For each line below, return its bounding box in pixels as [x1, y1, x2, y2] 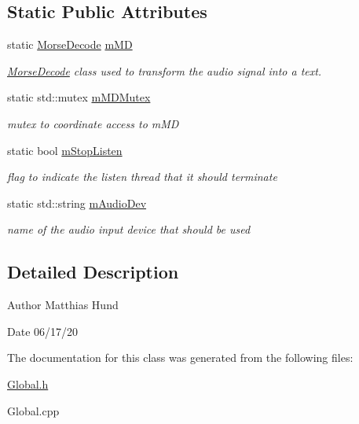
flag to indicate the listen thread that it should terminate [7, 168, 277, 185]
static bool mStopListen [7, 142, 123, 158]
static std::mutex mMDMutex [7, 89, 151, 105]
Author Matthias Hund [7, 297, 119, 313]
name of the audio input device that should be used [7, 221, 251, 238]
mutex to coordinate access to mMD [7, 115, 179, 131]
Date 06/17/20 [7, 323, 79, 339]
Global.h [7, 375, 49, 392]
